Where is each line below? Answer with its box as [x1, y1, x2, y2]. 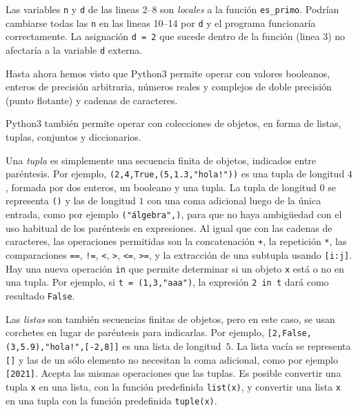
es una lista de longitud [122, 338, 221, 353]
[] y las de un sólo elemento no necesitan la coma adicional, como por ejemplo [6, 352, 338, 366]
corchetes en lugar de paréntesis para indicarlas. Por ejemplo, [6, 325, 264, 340]
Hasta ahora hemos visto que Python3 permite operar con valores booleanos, [6, 66, 330, 80]
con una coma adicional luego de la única [147, 193, 321, 208]
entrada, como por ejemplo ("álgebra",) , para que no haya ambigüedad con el [6, 207, 342, 222]
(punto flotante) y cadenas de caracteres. [6, 92, 178, 107]
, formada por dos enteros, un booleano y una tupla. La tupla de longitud [6, 179, 317, 194]
